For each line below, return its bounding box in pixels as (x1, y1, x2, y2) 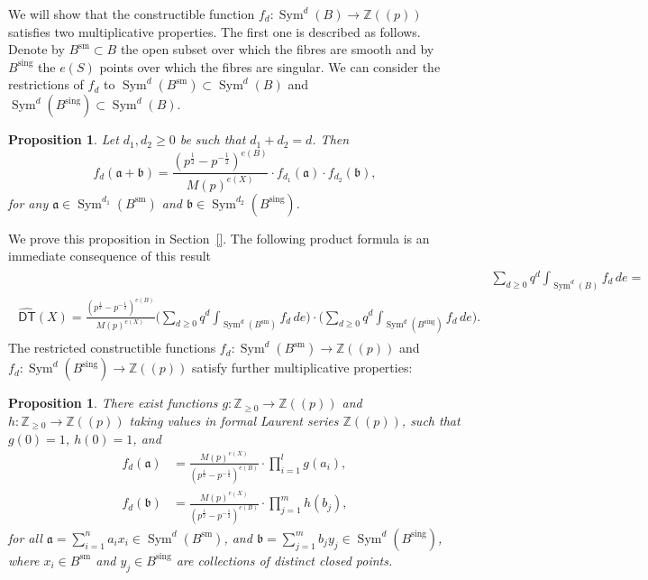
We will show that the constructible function (8, 5, 255, 23)
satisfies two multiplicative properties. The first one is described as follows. (8, 22, 421, 41)
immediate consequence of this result (8, 246, 212, 265)
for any (8, 193, 49, 212)
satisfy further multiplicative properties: (192, 358, 413, 377)
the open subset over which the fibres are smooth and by (120, 40, 434, 59)
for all (8, 528, 42, 547)
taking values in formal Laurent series (129, 411, 339, 430)
